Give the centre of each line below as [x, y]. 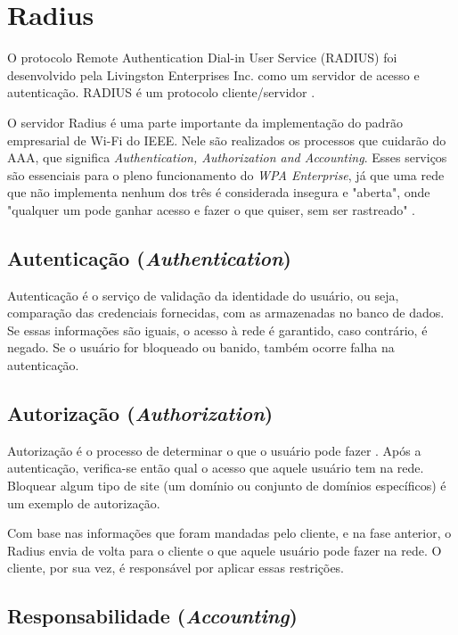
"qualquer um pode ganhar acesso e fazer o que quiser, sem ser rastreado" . [212, 209]
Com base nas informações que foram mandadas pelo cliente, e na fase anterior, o [229, 533]
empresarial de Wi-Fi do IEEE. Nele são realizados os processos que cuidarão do [227, 140]
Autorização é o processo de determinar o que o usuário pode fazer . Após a [214, 450]
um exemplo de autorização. [84, 503]
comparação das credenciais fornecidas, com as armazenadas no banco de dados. [226, 313]
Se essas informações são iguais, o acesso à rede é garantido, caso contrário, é [217, 330]
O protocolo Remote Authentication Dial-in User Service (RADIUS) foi [202, 58]
